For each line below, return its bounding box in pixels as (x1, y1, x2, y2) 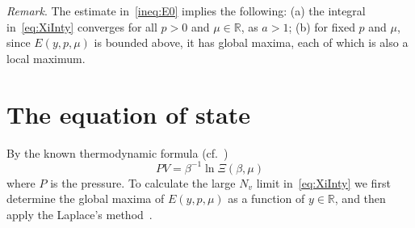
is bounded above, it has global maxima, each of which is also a (94, 34, 409, 51)
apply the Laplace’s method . (6, 205, 153, 222)
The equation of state (6, 97, 251, 130)
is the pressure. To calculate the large (50, 174, 236, 191)
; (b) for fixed (288, 18, 355, 35)
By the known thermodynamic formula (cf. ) (6, 144, 228, 161)
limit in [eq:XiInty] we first (256, 174, 391, 191)
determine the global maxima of (6, 190, 165, 207)
